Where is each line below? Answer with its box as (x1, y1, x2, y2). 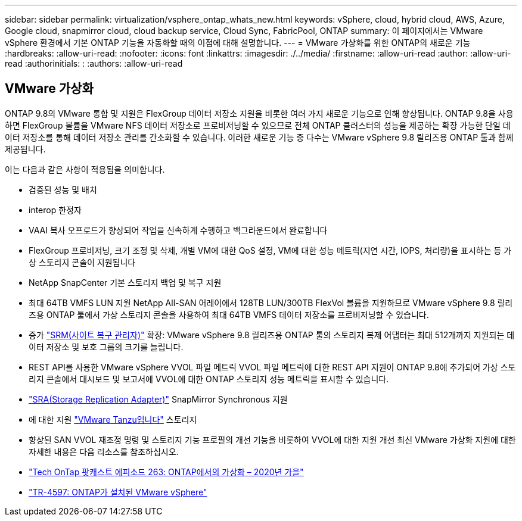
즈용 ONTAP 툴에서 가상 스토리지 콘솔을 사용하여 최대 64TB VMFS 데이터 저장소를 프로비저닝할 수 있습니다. (29, 309, 429, 320)
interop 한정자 (29, 204, 82, 215)
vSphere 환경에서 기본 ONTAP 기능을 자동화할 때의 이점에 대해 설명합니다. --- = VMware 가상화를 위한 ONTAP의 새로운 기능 (5, 38, 471, 48)
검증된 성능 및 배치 (29, 184, 97, 195)
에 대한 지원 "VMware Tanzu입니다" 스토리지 (29, 414, 197, 425)
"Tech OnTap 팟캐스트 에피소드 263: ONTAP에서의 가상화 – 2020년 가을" (29, 466, 304, 477)
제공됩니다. (5, 143, 46, 154)
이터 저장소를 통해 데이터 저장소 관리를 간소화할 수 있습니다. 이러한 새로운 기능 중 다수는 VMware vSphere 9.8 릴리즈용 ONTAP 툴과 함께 (5, 132, 514, 142)
